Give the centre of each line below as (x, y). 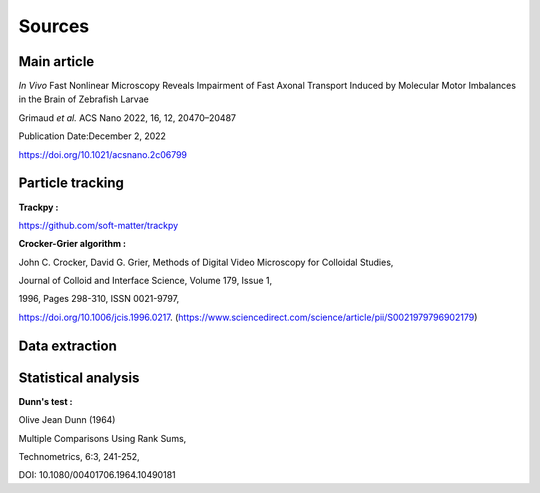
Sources (54, 26)
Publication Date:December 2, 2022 (92, 136)
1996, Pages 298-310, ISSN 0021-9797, (99, 299)
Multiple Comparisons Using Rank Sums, (102, 438)
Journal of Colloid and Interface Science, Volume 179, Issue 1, (145, 281)
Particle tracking (71, 183)
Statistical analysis (79, 377)
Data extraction (67, 345)
